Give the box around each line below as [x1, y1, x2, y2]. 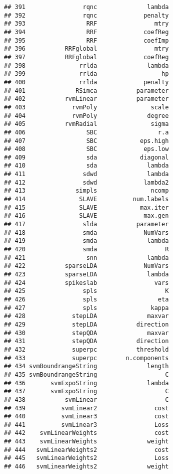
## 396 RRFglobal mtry [4, 45, 169, 53]
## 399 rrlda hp [4, 70, 169, 78]
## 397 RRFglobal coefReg [4, 53, 169, 61]
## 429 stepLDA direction [4, 321, 169, 328]
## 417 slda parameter [4, 221, 169, 228]
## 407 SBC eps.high [4, 137, 169, 144]
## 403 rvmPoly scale [4, 103, 169, 111]
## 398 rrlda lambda [4, 62, 169, 69]
